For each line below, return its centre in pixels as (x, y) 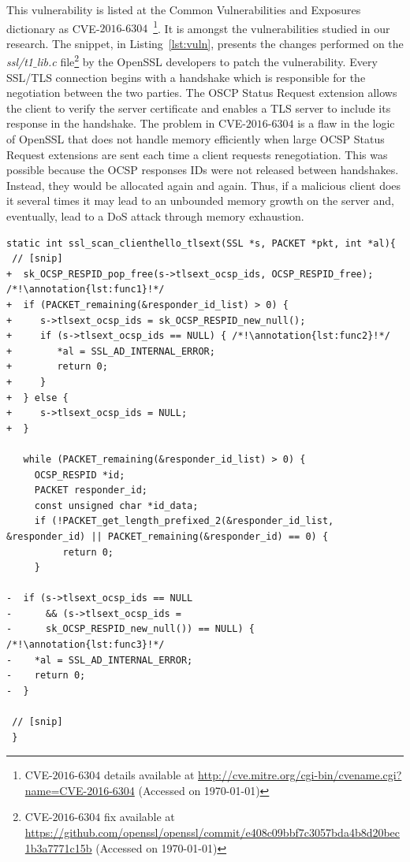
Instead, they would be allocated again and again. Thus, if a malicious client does (204, 185)
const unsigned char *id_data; (116, 505)
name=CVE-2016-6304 (80, 790)
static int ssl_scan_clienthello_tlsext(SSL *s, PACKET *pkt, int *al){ (201, 243)
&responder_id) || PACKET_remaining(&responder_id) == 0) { (168, 536)
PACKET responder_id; (91, 490)
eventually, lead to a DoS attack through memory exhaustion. (155, 216)
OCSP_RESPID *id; (80, 475)
